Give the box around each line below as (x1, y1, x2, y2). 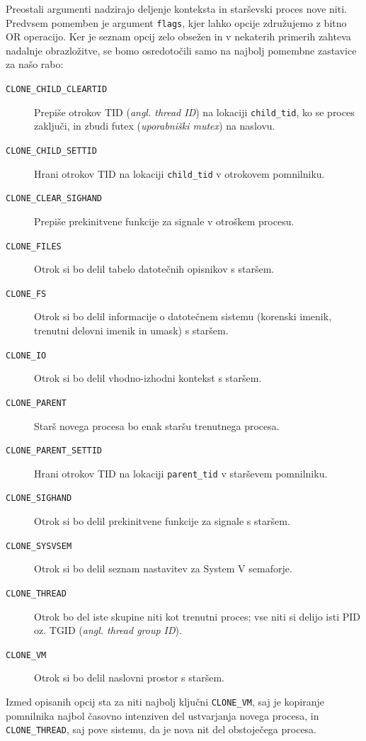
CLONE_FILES (6, 241, 62, 251)
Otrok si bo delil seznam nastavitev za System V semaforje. (34, 561, 292, 576)
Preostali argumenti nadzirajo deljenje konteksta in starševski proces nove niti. (6, 1, 347, 16)
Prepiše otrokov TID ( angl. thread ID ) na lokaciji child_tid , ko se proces (34, 104, 355, 119)
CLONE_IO (6, 350, 47, 361)
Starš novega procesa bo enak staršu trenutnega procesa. (34, 418, 280, 433)
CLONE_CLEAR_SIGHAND (6, 193, 103, 204)
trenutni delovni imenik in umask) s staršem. (34, 323, 229, 337)
